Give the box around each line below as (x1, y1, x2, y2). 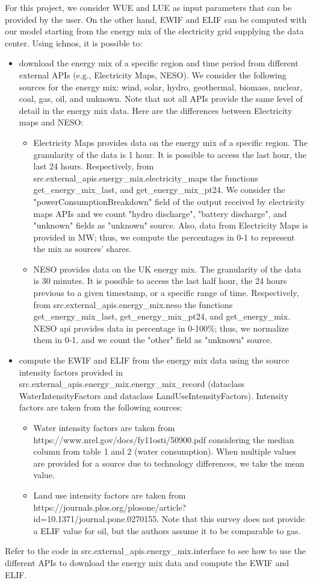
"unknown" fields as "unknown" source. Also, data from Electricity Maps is (33, 219, 308, 232)
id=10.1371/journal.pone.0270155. (33, 512, 160, 525)
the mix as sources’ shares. (33, 242, 132, 255)
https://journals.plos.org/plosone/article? (33, 500, 187, 513)
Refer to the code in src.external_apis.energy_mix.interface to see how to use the (5, 544, 306, 557)
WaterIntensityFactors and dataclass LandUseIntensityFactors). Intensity (19, 389, 289, 402)
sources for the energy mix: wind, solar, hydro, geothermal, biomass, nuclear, (19, 80, 303, 93)
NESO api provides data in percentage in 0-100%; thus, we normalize (33, 321, 289, 334)
